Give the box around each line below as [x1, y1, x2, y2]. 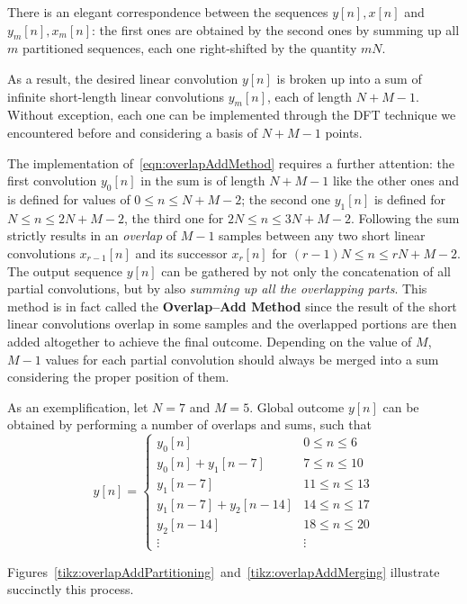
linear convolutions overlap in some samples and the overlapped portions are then [7, 314, 457, 333]
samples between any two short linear [219, 226, 426, 245]
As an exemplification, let [7, 397, 148, 416]
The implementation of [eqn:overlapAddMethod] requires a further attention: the [7, 153, 454, 172]
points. [325, 122, 363, 141]
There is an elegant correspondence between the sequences [7, 3, 328, 21]
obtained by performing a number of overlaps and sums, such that [7, 415, 372, 434]
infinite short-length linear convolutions [7, 86, 224, 105]
